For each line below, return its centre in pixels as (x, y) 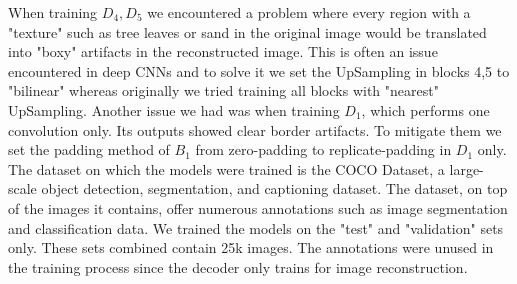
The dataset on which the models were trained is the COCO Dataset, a (226, 168)
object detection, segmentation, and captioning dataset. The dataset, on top (274, 188)
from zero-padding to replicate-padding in (323, 149)
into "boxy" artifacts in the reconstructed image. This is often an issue (223, 51)
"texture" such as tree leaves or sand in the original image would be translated (247, 31)
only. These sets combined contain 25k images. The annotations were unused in (251, 247)
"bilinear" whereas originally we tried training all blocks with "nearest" (223, 90)
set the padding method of (89, 149)
